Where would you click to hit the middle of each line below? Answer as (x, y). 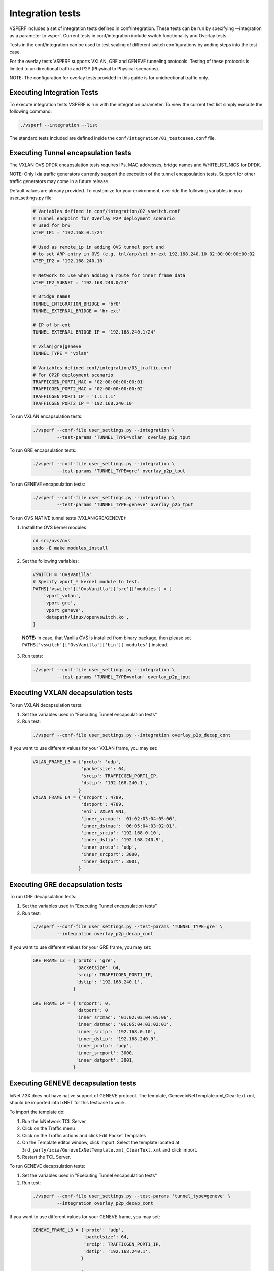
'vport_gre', (60, 603)
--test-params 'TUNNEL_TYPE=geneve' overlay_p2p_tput (125, 505)
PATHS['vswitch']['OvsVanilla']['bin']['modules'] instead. (95, 645)
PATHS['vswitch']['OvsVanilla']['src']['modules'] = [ (102, 589)
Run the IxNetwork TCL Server (54, 1122)
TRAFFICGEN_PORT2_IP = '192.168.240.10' (83, 403)
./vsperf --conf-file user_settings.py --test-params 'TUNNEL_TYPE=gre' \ (128, 927)
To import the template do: (37, 1112)
